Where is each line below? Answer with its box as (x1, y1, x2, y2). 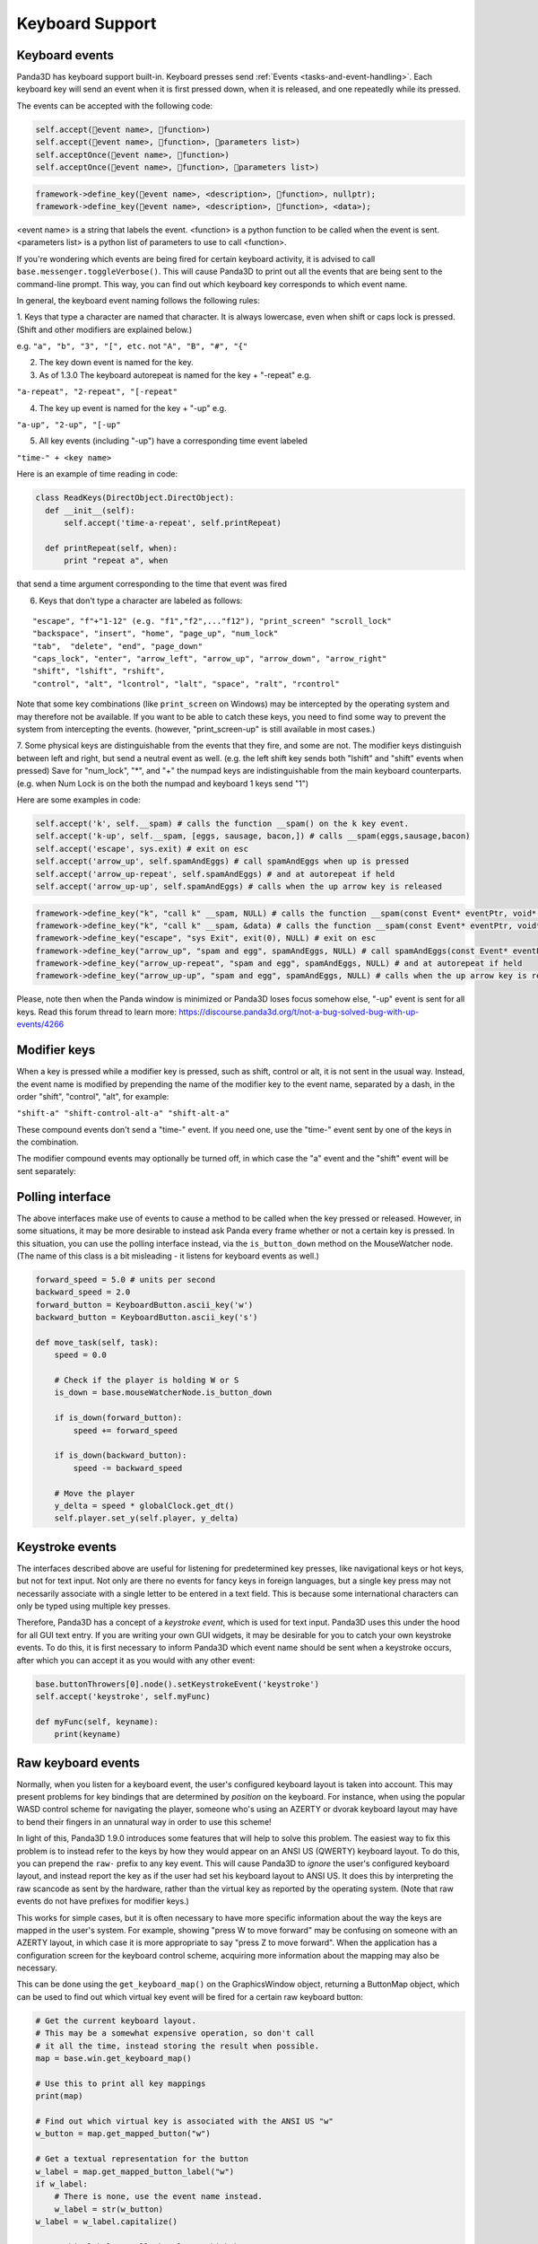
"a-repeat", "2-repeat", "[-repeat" (16, 387, 178, 397)
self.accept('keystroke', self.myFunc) (35, 1691, 211, 1701)
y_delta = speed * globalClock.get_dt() (54, 1500, 235, 1511)
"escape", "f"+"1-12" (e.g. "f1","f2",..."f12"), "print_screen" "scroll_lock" (32, 616, 392, 626)
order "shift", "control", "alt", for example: (16, 1091, 169, 1101)
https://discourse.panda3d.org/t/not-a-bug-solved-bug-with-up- (178, 1006, 420, 1017)
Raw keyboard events (16, 1755, 141, 1770)
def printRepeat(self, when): (45, 543, 178, 553)
